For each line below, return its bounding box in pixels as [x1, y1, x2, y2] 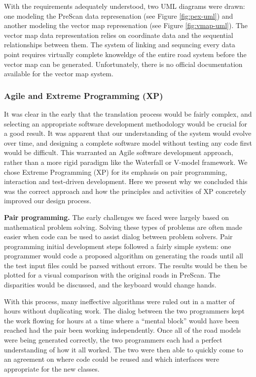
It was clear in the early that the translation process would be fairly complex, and [4, 108, 252, 119]
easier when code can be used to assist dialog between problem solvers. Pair [4, 231, 233, 242]
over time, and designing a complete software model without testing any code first [4, 137, 252, 148]
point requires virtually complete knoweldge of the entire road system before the [4, 49, 247, 59]
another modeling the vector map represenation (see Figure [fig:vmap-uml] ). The [4, 20, 248, 31]
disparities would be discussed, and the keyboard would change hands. [4, 280, 217, 290]
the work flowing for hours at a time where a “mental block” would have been [4, 315, 239, 325]
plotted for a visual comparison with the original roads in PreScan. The [4, 270, 220, 280]
